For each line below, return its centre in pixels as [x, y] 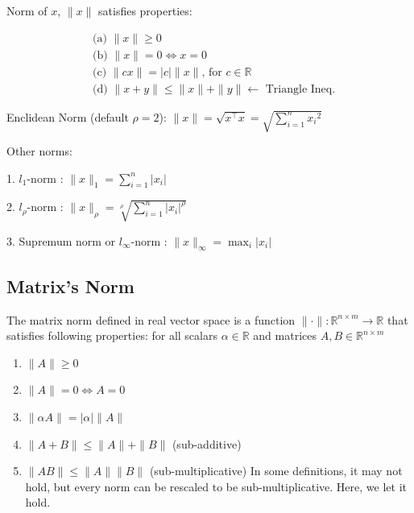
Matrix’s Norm [70, 285]
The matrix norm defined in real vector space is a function [151, 319]
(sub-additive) [207, 443]
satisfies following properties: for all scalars [112, 335]
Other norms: [39, 150]
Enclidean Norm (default [68, 116]
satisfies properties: [145, 10]
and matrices [285, 335]
